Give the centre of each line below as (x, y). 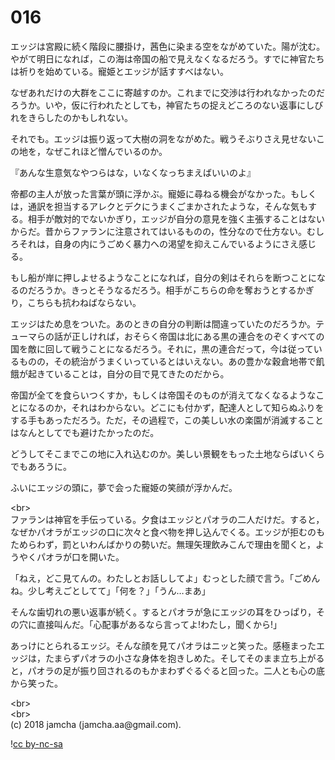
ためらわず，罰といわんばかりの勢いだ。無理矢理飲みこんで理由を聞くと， (163, 544)
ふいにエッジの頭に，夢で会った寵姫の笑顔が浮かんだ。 (124, 487)
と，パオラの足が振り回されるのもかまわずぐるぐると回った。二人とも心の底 (167, 670)
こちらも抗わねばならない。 (84, 302)
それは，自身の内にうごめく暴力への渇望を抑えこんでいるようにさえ (159, 243)
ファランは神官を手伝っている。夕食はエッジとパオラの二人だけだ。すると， (167, 519)
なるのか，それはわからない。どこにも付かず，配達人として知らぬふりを (176, 407)
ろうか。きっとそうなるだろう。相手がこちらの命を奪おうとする (166, 290)
